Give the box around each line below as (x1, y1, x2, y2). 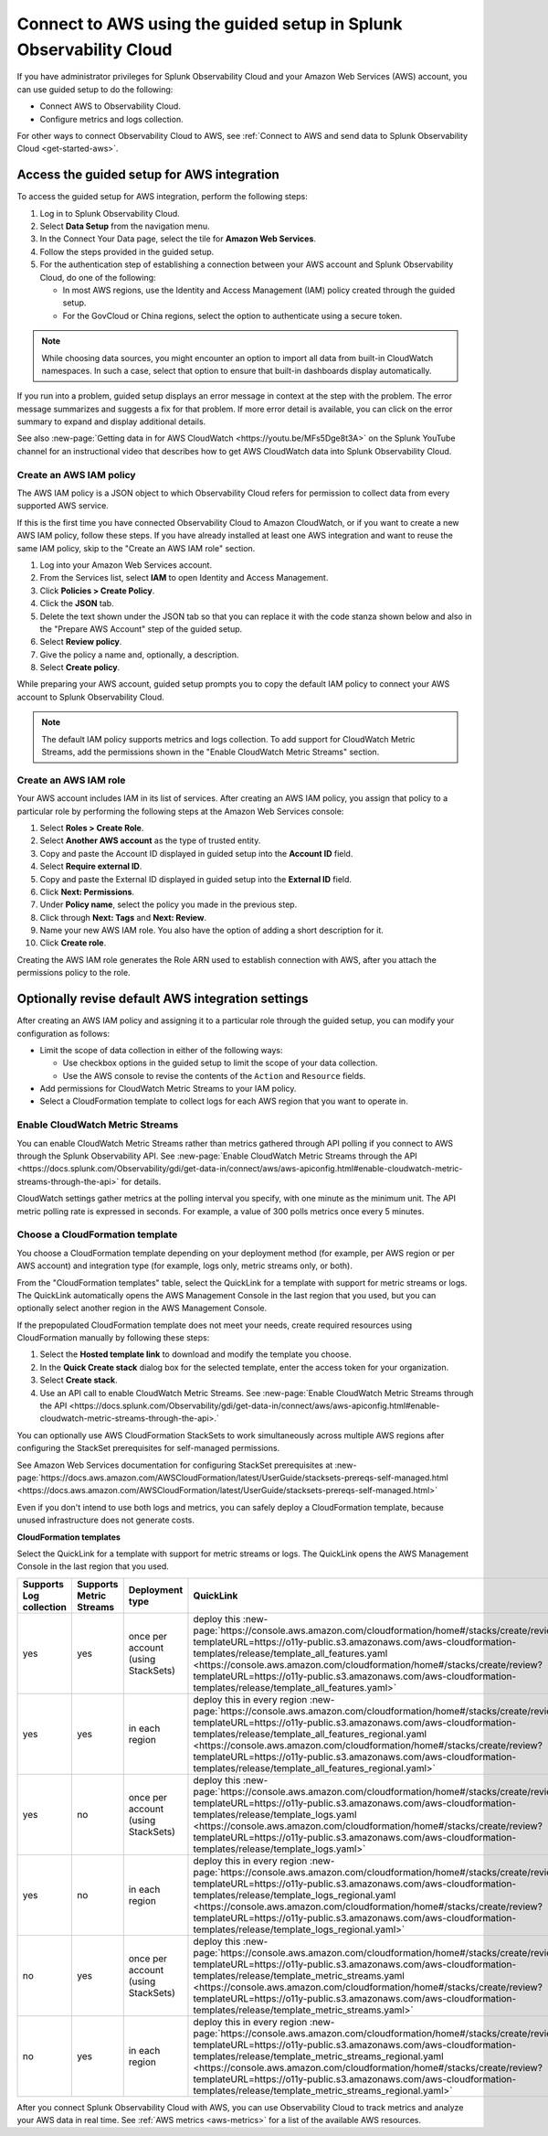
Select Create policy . (39, 662, 121, 673)
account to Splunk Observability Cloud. (16, 691, 164, 702)
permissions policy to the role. (16, 967, 132, 978)
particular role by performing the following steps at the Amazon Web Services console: (16, 806, 344, 817)
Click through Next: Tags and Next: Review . (39, 912, 207, 923)
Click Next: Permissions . (39, 886, 135, 897)
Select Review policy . (39, 636, 122, 647)
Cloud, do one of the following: (39, 272, 156, 283)
